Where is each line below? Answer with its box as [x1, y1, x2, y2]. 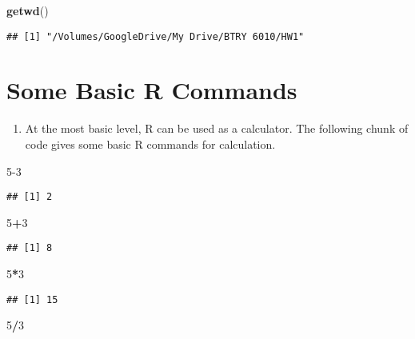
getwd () [6, 2, 49, 18]
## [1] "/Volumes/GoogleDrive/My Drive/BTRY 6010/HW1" [6, 30, 305, 42]
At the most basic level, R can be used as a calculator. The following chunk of [25, 120, 409, 137]
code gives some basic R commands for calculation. [25, 135, 276, 152]
